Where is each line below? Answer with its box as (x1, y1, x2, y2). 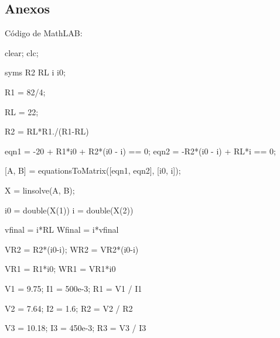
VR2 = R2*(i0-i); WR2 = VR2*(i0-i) (5, 243, 139, 255)
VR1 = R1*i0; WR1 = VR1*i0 (5, 263, 116, 275)
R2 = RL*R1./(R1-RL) (5, 125, 89, 137)
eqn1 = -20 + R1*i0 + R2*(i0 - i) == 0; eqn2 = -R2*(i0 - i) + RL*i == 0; (5, 144, 276, 157)
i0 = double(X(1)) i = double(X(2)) (5, 204, 134, 216)
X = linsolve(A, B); (5, 184, 75, 196)
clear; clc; (5, 46, 39, 58)
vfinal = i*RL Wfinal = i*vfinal (5, 223, 119, 236)
